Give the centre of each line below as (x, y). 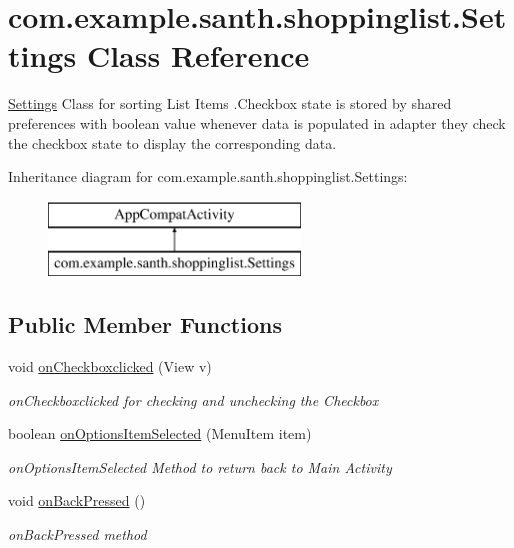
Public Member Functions (145, 324)
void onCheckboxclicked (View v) (110, 366)
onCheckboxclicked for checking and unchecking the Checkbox (193, 399)
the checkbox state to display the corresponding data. (172, 142)
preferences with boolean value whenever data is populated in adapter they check (257, 122)
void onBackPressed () (77, 500)
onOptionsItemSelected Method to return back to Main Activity (200, 466)
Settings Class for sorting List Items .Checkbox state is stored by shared (230, 103)
